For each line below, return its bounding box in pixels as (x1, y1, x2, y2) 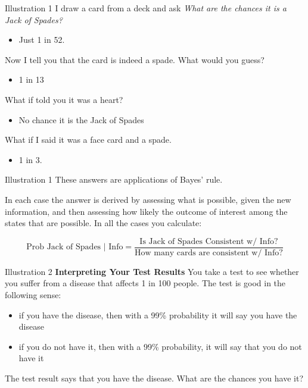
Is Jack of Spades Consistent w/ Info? (139, 237, 278, 246)
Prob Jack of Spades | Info (26, 243, 123, 252)
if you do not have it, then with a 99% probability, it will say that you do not (18, 340, 302, 352)
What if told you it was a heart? (5, 93, 123, 105)
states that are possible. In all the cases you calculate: (5, 217, 202, 229)
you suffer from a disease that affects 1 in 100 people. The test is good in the (5, 277, 286, 289)
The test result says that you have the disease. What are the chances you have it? (5, 371, 304, 384)
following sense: (5, 288, 61, 301)
